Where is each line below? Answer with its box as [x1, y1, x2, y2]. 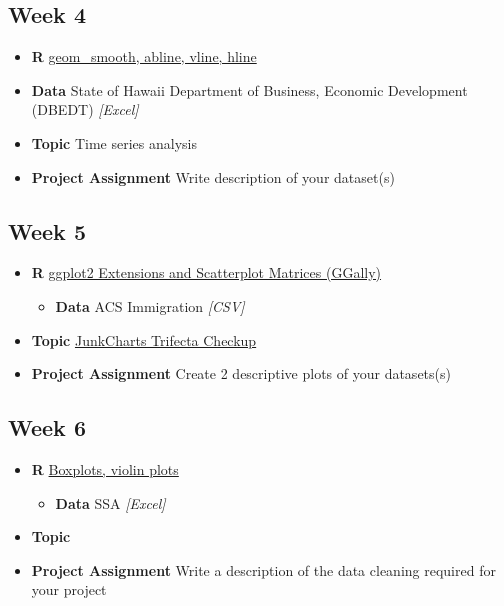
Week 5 [8, 215, 86, 246]
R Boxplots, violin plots [31, 458, 179, 479]
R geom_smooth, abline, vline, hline [31, 46, 257, 67]
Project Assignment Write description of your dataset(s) [31, 166, 395, 187]
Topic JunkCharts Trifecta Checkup [31, 329, 257, 350]
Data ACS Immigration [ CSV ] [55, 295, 245, 316]
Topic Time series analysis [31, 132, 197, 153]
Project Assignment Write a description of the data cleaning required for [31, 559, 496, 580]
